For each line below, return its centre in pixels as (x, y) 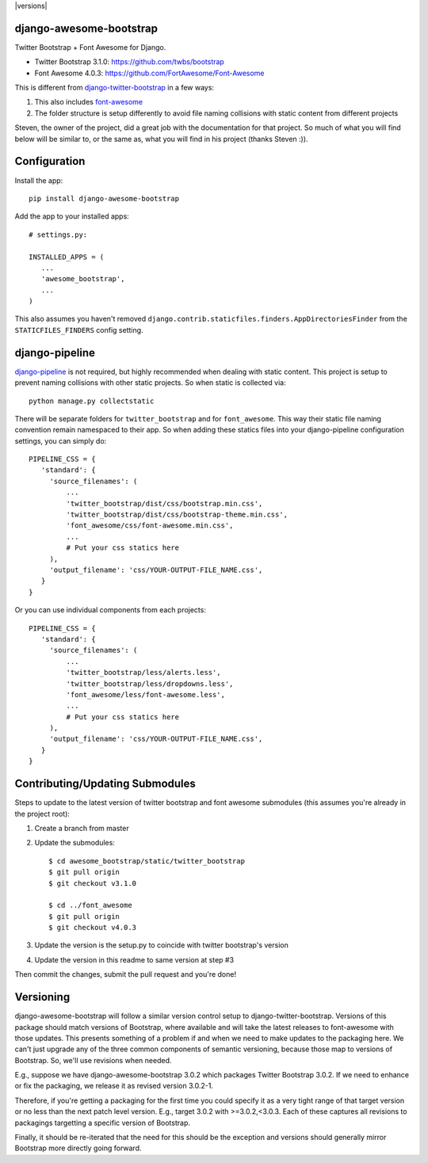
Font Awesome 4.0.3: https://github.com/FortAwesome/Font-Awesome (149, 73)
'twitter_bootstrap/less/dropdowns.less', (150, 684)
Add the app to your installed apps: (72, 216)
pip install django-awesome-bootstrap (104, 198)
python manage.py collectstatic (92, 401)
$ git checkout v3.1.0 (93, 883)
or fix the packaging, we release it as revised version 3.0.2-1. (114, 1086)
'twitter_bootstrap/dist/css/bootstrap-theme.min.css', (177, 515)
